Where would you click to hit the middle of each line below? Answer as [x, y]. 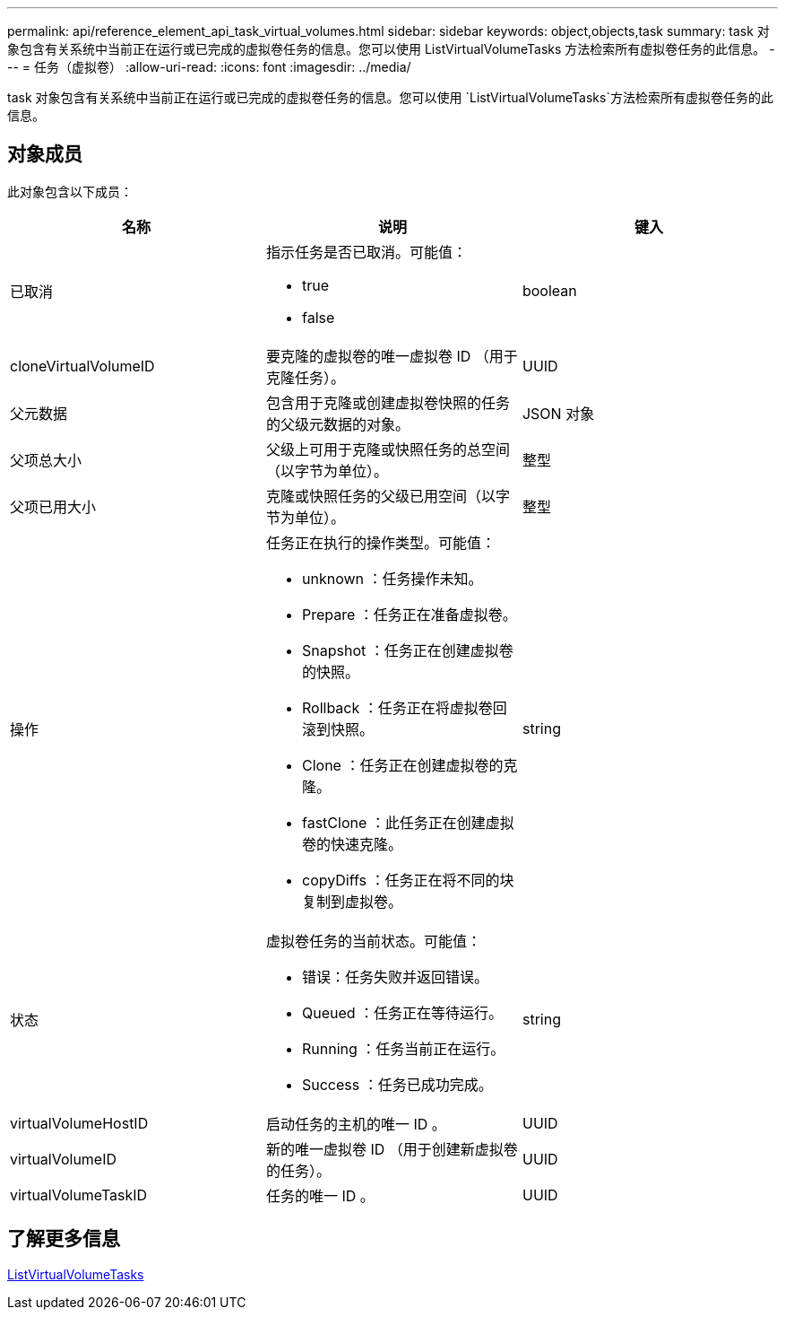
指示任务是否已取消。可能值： [366, 252]
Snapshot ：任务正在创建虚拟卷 [407, 650]
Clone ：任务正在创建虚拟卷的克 [410, 765]
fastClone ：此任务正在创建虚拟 [408, 822]
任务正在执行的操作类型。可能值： [380, 542]
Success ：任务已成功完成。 [397, 1084]
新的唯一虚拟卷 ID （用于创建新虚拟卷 [392, 1149]
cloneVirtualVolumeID [82, 366]
